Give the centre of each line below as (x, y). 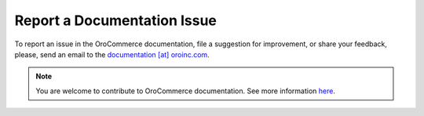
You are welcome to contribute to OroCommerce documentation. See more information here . (185, 91)
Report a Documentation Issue (116, 20)
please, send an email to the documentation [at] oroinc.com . (112, 54)
